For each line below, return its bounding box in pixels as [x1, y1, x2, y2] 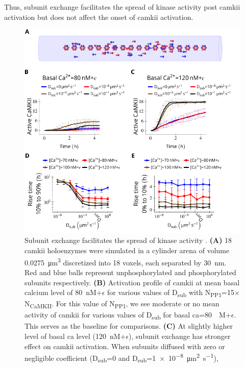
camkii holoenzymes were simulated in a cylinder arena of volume [24, 245, 230, 256]
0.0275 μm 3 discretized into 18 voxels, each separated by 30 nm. [24, 255, 227, 267]
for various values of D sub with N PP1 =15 [107, 287, 234, 299]
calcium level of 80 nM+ [24, 287, 102, 298]
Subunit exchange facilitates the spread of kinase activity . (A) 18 [24, 235, 232, 246]
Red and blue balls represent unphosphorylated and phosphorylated [24, 266, 236, 277]
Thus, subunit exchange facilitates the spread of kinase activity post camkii [4, 2, 240, 12]
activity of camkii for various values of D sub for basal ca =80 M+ [24, 309, 231, 322]
